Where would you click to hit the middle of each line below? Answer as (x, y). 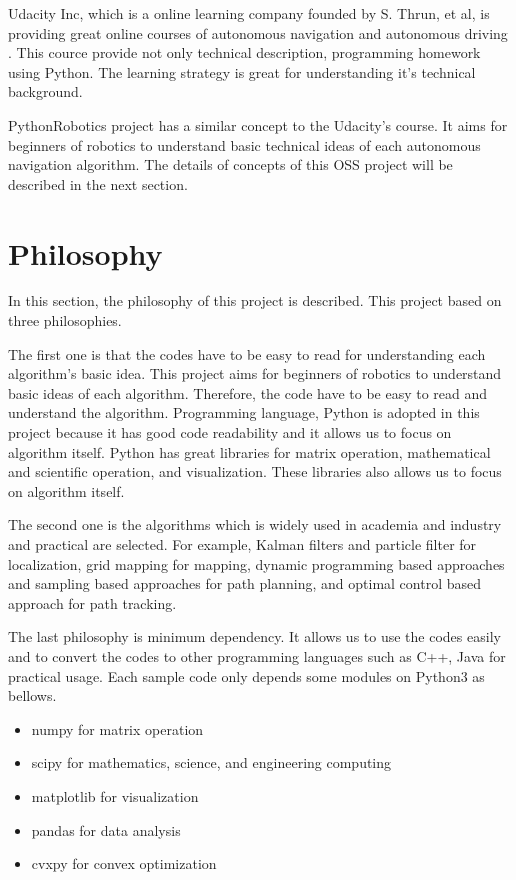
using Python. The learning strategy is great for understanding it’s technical (242, 71)
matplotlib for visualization (115, 795)
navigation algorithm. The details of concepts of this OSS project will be (230, 164)
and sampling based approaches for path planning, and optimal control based (244, 583)
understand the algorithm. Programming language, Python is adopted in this (244, 412)
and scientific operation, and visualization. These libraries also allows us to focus (255, 471)
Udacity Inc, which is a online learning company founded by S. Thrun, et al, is (249, 13)
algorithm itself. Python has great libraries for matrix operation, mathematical (249, 451)
